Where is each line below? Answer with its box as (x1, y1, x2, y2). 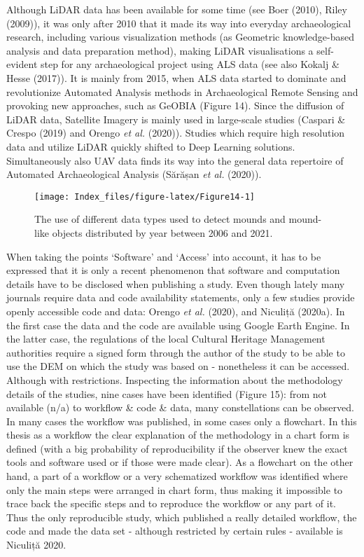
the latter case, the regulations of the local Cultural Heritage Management (6, 331, 325, 346)
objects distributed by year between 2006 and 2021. (52, 225, 273, 240)
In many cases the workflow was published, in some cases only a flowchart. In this (6, 413, 357, 428)
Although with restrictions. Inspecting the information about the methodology (6, 372, 343, 387)
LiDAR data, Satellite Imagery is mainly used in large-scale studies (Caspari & (6, 111, 346, 126)
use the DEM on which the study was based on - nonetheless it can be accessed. (6, 359, 350, 373)
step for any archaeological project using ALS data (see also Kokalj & (40, 57, 339, 71)
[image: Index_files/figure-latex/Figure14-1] (34, 191, 255, 202)
